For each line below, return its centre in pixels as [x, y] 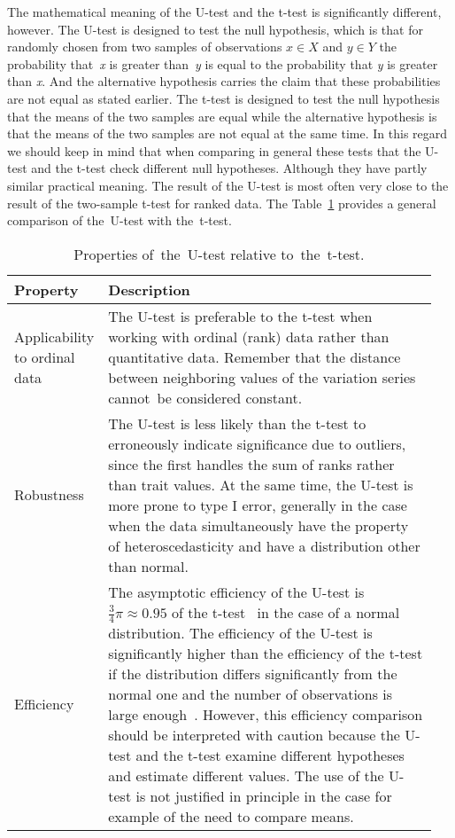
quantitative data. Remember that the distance [254, 356]
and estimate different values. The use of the [246, 776]
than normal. [149, 566]
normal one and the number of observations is [251, 694]
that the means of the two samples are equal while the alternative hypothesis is [222, 116]
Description [149, 289]
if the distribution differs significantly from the [253, 674]
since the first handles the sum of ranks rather [251, 464]
